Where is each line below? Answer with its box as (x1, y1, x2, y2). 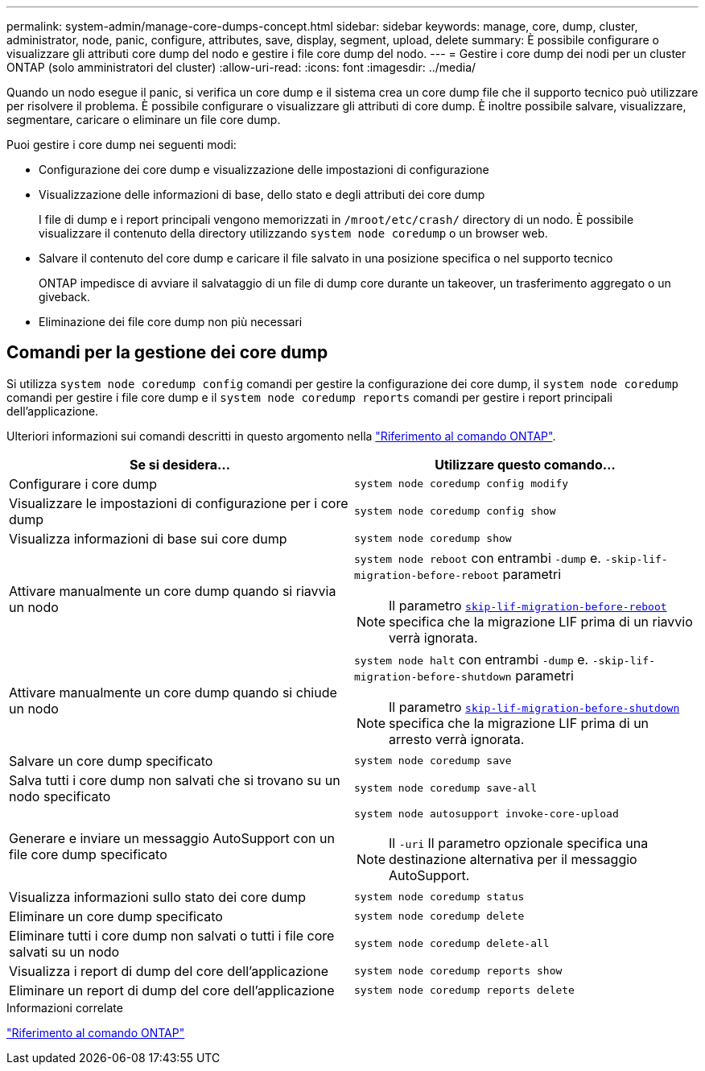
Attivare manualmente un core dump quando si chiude (9, 684, 337, 701)
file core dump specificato (9, 846, 167, 863)
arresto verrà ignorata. (389, 730, 525, 747)
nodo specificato (9, 788, 111, 804)
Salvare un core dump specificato (9, 752, 213, 769)
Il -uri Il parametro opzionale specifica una (389, 834, 649, 851)
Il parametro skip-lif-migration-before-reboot (389, 597, 667, 614)
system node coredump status (354, 891, 525, 904)
